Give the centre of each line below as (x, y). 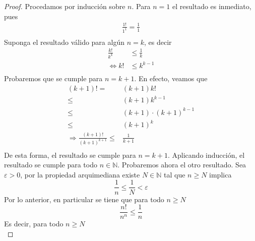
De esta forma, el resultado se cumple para (70, 155)
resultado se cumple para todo (51, 165)
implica (220, 174)
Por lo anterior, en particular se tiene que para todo (84, 199)
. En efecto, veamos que (171, 78)
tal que (175, 174)
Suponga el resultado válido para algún (64, 42)
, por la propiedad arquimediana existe (80, 174)
